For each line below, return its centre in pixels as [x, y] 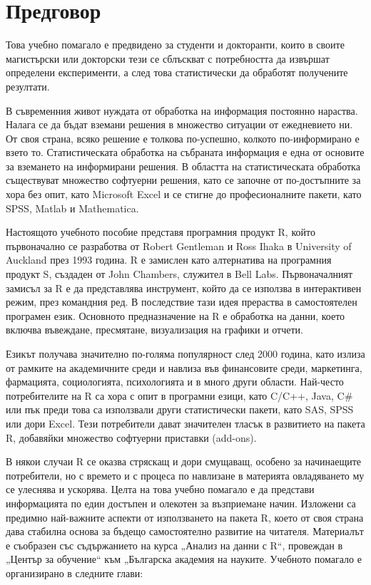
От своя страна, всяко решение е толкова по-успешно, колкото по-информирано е [183, 138]
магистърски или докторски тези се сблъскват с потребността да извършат [168, 58]
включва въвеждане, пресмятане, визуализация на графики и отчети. [154, 330]
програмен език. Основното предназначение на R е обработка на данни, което [176, 315]
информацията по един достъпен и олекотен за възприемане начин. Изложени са [181, 503]
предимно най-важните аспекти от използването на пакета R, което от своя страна [185, 517]
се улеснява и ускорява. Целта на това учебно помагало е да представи [160, 489]
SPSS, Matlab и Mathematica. [72, 208]
